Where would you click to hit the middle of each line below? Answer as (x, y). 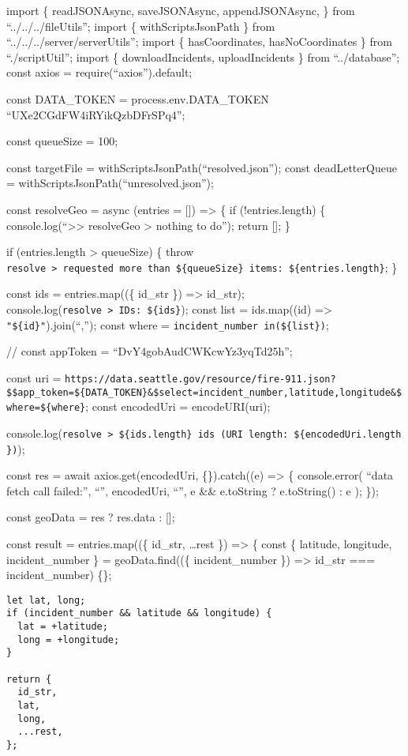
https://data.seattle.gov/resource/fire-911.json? (200, 379)
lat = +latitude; (63, 627)
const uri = (34, 377)
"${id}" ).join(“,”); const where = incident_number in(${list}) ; (168, 324)
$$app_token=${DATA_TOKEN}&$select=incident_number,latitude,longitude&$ (204, 392)
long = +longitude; (69, 639)
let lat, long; (46, 600)
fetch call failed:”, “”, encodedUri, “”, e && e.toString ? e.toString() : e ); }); (193, 490)
